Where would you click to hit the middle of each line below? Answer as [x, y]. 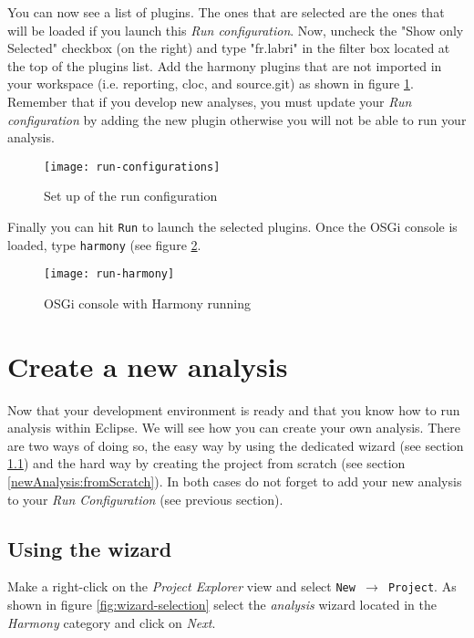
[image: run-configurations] [132, 167]
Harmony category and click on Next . [112, 622]
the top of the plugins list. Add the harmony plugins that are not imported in [225, 65]
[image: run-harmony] [109, 274]
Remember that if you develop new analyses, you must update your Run [210, 101]
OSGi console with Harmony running [148, 303]
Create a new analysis [148, 366]
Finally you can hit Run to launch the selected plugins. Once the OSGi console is [232, 226]
